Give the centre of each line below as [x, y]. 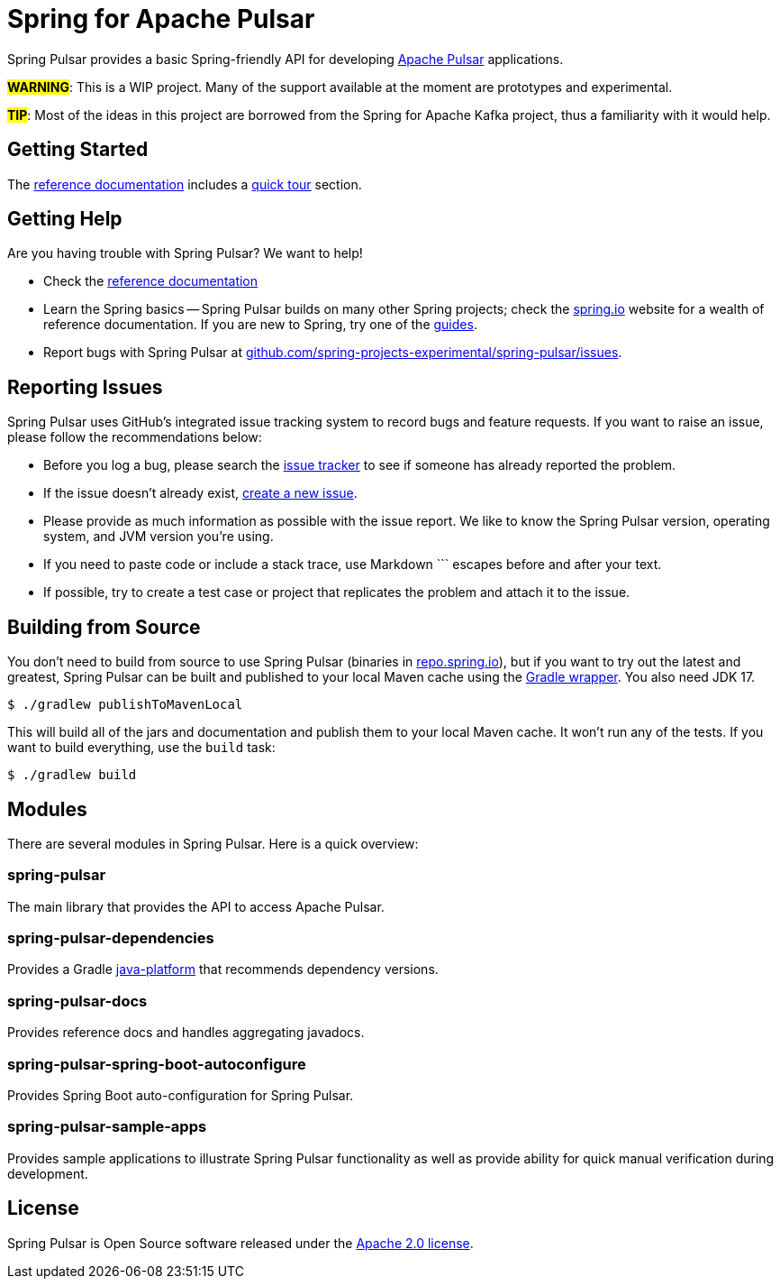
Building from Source [104, 627]
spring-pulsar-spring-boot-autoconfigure [157, 1064]
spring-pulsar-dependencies [111, 938]
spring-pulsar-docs [77, 1001]
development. [48, 1173]
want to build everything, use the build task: [141, 748]
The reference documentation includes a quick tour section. [185, 184]
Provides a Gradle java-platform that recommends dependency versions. [223, 969]
